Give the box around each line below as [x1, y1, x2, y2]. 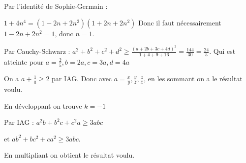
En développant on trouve [4, 100, 82, 111]
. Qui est [209, 46, 236, 56]
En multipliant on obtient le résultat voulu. [4, 150, 135, 160]
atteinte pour [4, 56, 44, 67]
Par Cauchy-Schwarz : [4, 46, 70, 56]
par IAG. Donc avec [52, 73, 112, 84]
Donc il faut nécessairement [138, 17, 221, 27]
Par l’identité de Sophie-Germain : [4, 1, 108, 11]
